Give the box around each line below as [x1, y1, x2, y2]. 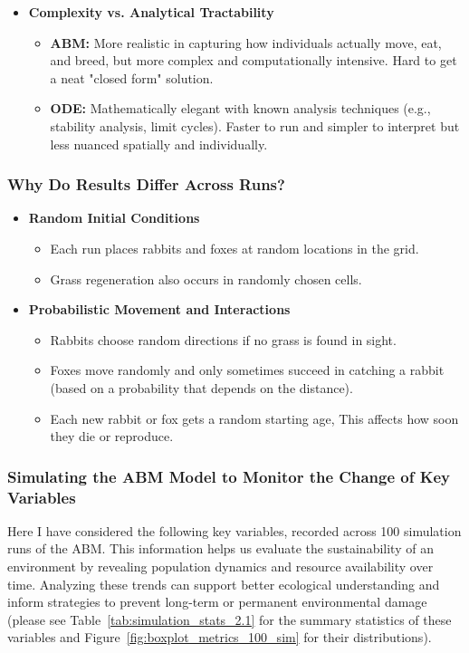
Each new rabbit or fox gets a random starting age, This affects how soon [50, 408, 459, 427]
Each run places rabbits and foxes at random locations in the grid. [50, 238, 419, 257]
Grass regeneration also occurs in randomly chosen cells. [50, 269, 362, 288]
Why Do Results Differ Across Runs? [7, 173, 285, 196]
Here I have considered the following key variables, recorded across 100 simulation [7, 521, 462, 540]
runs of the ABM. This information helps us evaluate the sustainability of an [7, 539, 434, 558]
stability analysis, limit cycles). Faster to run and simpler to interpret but [50, 116, 460, 135]
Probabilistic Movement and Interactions [28, 300, 291, 319]
